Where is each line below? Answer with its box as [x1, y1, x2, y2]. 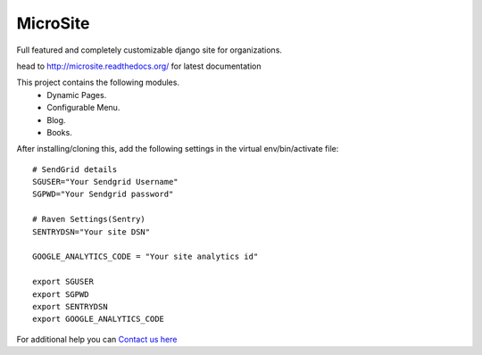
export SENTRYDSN [32, 301, 108, 311]
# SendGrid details [32, 164, 118, 174]
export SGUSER [32, 277, 94, 287]
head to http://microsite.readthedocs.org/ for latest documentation [16, 61, 262, 71]
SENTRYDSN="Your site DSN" [32, 227, 151, 236]
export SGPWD [32, 289, 89, 299]
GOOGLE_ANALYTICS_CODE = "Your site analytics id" [32, 252, 259, 262]
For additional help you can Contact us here [16, 334, 178, 344]
